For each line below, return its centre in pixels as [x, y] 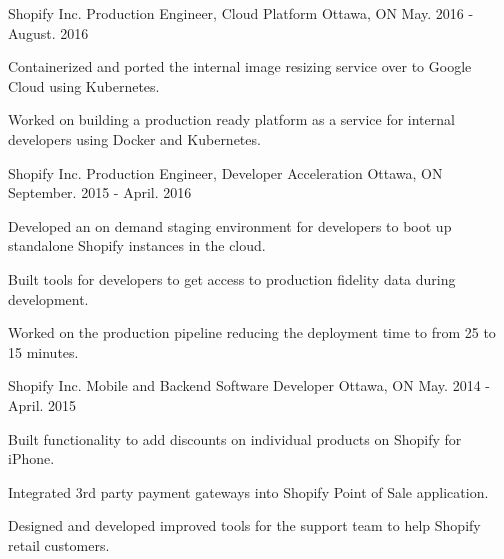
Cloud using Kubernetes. [84, 85]
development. [48, 298]
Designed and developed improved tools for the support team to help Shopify [244, 525]
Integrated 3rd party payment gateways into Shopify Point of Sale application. [248, 491]
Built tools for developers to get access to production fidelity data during [232, 278]
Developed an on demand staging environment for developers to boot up [230, 225]
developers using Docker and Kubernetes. [134, 138]
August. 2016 [48, 32]
